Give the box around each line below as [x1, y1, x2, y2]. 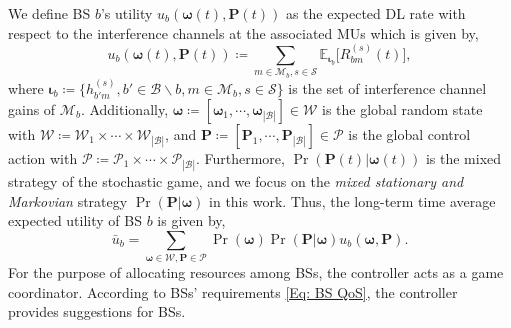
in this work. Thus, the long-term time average [209, 190, 496, 211]
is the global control [348, 123, 471, 144]
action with [8, 147, 78, 168]
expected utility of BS [8, 210, 142, 231]
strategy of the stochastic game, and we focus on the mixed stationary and [8, 171, 464, 192]
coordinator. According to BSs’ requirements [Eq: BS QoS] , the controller [8, 281, 458, 302]
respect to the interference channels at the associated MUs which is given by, [8, 22, 479, 43]
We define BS [8, 3, 91, 23]
